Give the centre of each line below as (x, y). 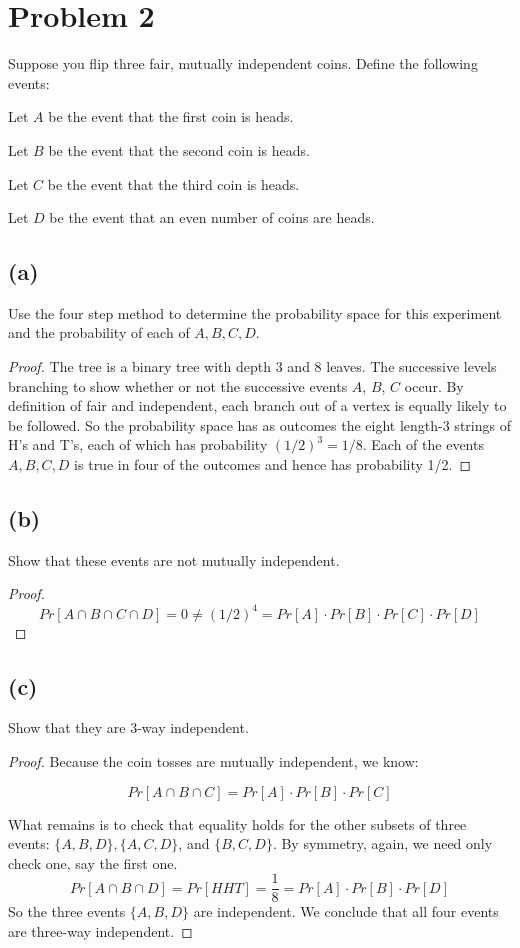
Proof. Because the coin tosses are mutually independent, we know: (213, 760)
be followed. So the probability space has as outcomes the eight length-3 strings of (259, 424)
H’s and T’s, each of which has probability (138, 444)
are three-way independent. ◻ (100, 930)
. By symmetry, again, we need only (382, 843)
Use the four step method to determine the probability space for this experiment (255, 312)
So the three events (67, 911)
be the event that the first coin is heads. (171, 116)
